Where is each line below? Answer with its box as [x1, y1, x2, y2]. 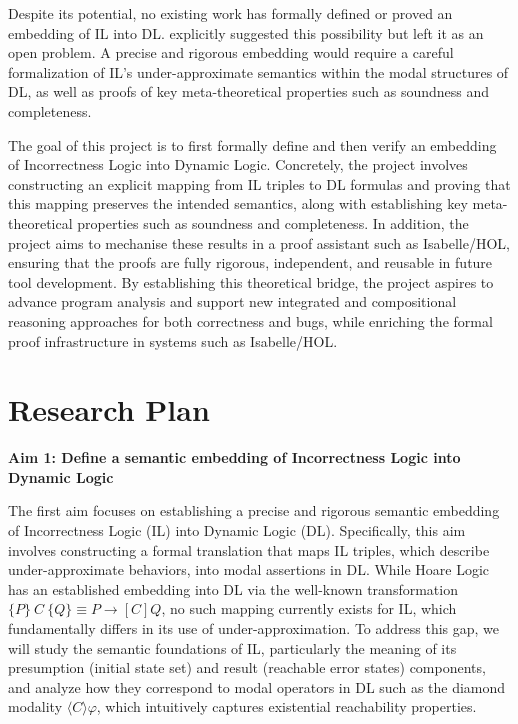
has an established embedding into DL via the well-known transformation [8, 578, 458, 599]
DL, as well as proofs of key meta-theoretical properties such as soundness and [8, 81, 490, 102]
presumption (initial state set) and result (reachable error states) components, [8, 657, 486, 678]
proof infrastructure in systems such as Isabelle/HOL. [8, 330, 338, 351]
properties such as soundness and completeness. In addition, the [77, 212, 469, 233]
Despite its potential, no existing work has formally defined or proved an [8, 3, 453, 23]
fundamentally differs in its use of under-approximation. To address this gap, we [8, 617, 500, 638]
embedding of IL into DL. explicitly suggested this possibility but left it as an [8, 22, 484, 43]
